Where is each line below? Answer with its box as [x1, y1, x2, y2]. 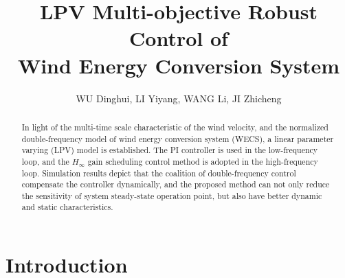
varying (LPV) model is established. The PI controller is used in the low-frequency [21, 144, 318, 156]
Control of [129, 24, 228, 52]
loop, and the [21, 155, 69, 167]
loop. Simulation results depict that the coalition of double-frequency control [21, 167, 296, 178]
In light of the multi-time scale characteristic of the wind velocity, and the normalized [21, 121, 329, 132]
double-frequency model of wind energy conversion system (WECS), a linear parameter [21, 132, 334, 144]
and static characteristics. [21, 201, 113, 213]
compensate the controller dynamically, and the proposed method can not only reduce [21, 178, 330, 190]
